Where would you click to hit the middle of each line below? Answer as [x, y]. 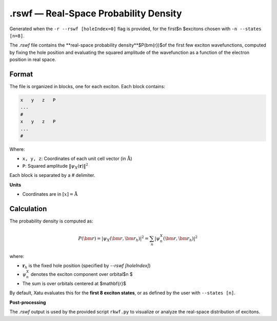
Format [21, 74]
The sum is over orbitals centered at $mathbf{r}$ [74, 284]
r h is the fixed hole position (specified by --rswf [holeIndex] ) [86, 266]
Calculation [28, 208]
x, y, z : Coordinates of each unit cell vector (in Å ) [77, 158]
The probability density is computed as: [51, 221]
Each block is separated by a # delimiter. [52, 175]
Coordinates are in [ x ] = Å [50, 194]
